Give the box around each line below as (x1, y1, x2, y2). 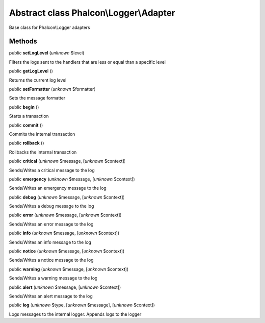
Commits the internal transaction (9, 131, 76, 137)
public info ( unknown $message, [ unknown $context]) (9, 230, 120, 236)
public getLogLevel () (9, 68, 53, 74)
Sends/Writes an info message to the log (9, 239, 92, 245)
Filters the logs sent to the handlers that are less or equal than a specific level (9, 59, 166, 65)
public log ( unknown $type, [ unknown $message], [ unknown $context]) (9, 302, 155, 308)
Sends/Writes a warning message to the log (9, 275, 98, 281)
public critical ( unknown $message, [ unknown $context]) (9, 158, 126, 164)
